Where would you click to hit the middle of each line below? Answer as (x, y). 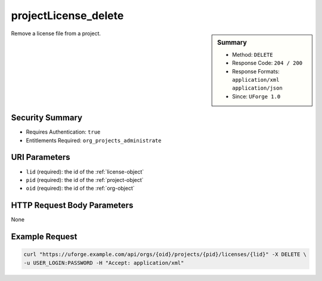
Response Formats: (256, 71)
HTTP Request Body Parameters (72, 206)
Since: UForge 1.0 (256, 96)
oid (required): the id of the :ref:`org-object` (80, 189)
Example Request (44, 237)
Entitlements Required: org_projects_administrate (94, 140)
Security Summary (47, 118)
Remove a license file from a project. (56, 33)
